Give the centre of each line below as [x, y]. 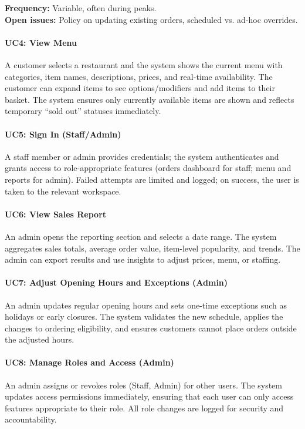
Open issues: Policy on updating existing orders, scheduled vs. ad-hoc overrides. [151, 19]
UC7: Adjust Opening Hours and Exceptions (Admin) [116, 282]
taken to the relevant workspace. [63, 191]
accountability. [31, 419]
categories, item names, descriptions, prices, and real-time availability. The [139, 76]
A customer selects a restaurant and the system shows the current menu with [144, 64]
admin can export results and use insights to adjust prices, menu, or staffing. [143, 259]
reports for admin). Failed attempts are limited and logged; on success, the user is [152, 179]
